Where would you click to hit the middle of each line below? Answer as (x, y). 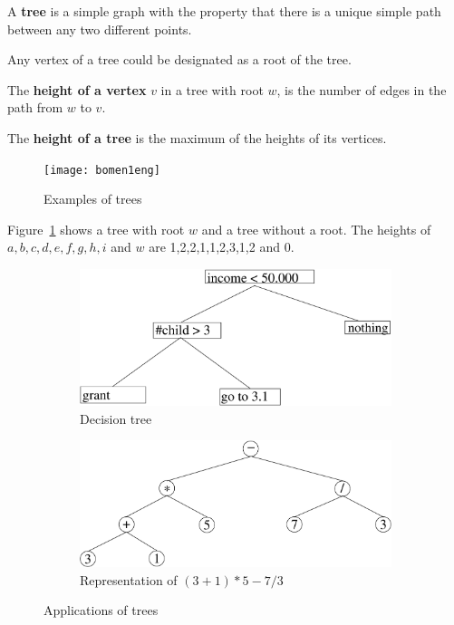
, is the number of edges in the (362, 89)
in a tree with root (212, 89)
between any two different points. (100, 29)
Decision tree (116, 418)
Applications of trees (101, 610)
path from (35, 107)
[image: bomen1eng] (102, 170)
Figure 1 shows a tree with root (96, 229)
